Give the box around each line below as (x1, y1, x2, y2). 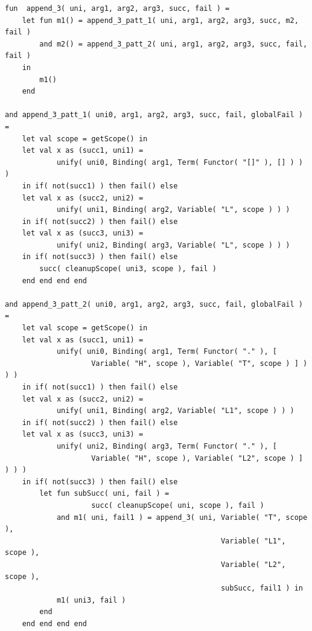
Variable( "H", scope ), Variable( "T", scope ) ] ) (91, 359, 308, 368)
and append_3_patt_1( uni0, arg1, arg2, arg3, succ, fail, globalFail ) (5, 111, 303, 120)
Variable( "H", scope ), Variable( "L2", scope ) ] (91, 453, 303, 463)
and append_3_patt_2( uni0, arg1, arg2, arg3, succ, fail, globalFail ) (5, 299, 303, 309)
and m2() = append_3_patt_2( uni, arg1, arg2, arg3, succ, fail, (39, 39, 308, 48)
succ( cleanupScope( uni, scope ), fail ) (91, 501, 264, 510)
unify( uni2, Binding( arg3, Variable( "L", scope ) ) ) (56, 240, 290, 249)
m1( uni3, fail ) (56, 595, 126, 604)
